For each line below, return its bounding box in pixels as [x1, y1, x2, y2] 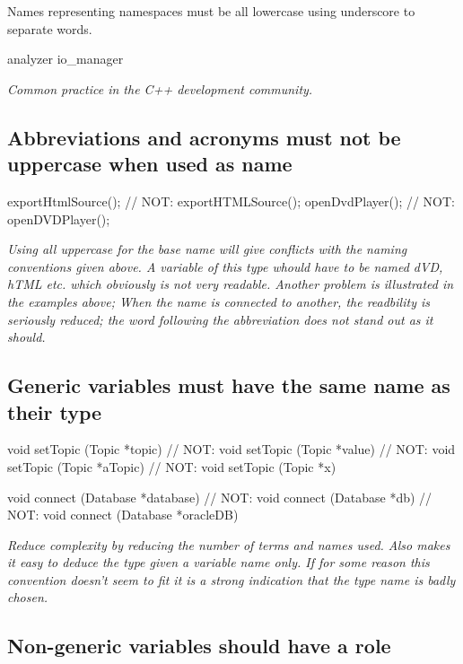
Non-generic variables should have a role [7, 632, 391, 660]
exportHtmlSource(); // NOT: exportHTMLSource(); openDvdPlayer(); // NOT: [7, 191, 455, 210]
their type [7, 398, 102, 425]
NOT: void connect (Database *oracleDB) [7, 505, 239, 524]
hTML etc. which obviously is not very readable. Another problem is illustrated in [7, 275, 454, 293]
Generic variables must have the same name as [7, 371, 450, 399]
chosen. [7, 588, 48, 607]
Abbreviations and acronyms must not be [7, 123, 401, 151]
